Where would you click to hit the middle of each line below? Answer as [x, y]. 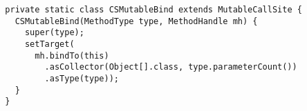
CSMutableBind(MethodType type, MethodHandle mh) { [136, 21]
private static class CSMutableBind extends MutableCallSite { [153, 10]
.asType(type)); [82, 78]
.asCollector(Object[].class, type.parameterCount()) [171, 67]
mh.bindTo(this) [72, 55]
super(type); [54, 33]
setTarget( [49, 44]
